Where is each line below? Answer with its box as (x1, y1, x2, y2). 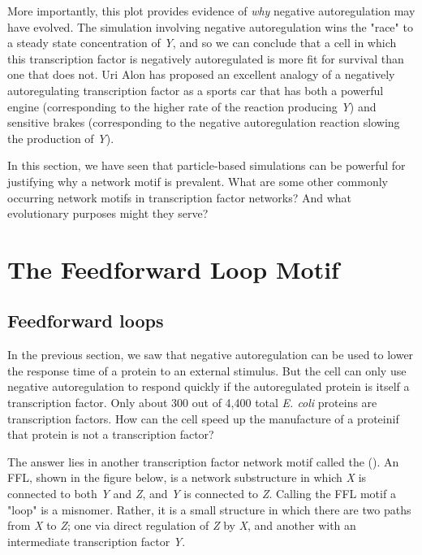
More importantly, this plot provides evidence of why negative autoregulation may (7, 2, 416, 19)
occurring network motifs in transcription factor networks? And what (7, 189, 352, 206)
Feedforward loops (7, 308, 164, 333)
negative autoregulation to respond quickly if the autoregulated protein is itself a (7, 378, 410, 395)
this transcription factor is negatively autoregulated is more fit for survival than (7, 50, 404, 67)
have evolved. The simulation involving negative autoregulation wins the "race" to (7, 18, 413, 35)
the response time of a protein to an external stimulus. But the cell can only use (7, 362, 407, 379)
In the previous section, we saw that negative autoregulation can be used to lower (7, 346, 414, 363)
